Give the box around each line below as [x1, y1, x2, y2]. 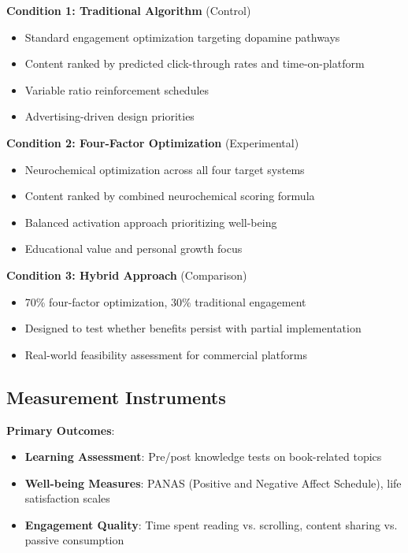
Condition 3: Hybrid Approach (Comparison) [6, 266, 247, 283]
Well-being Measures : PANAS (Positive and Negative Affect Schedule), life [24, 474, 402, 491]
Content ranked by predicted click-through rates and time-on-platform [24, 55, 365, 72]
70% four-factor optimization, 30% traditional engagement [24, 293, 306, 310]
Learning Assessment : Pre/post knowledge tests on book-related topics [24, 448, 382, 465]
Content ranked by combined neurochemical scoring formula [24, 187, 315, 204]
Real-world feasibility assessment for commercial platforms [24, 346, 307, 362]
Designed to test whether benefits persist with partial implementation [24, 320, 362, 336]
